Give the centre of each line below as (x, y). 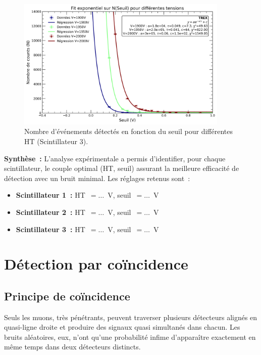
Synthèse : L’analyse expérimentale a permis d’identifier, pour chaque (115, 158)
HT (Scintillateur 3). (56, 141)
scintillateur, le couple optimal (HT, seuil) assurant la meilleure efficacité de (122, 168)
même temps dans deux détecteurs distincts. (72, 347)
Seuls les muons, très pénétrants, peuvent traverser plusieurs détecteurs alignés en (131, 317)
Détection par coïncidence (96, 264)
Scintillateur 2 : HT (50, 212)
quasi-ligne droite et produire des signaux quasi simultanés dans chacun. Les (122, 327)
